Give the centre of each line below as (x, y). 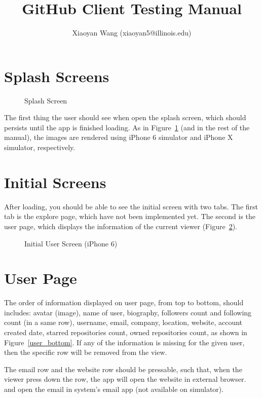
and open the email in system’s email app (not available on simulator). (114, 389)
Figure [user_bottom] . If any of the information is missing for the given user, (124, 342)
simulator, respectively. (40, 147)
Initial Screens (55, 182)
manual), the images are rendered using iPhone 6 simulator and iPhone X (119, 137)
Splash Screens (57, 76)
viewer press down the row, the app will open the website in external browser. (125, 379)
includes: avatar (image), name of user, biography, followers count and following (128, 312)
